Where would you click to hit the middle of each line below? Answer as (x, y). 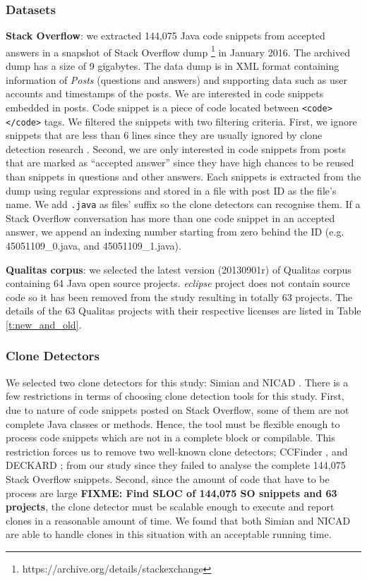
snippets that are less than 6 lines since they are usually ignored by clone (164, 135)
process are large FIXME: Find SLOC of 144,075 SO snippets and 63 (172, 493)
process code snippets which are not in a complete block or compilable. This (170, 438)
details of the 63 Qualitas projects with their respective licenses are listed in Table (183, 311)
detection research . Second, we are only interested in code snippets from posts (176, 148)
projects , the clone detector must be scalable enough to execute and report (170, 507)
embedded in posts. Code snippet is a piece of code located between (152, 107)
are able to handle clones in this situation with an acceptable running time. (169, 534)
